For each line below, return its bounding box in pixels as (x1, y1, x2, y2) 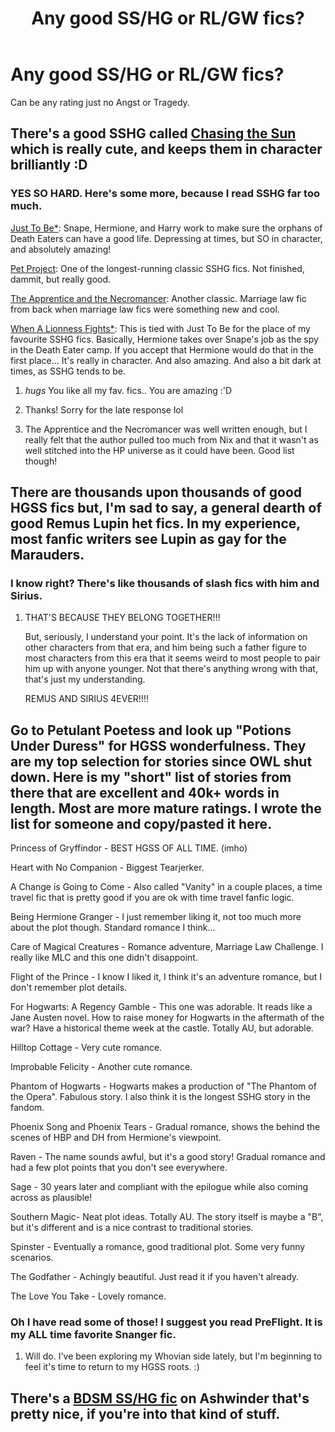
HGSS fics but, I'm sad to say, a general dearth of (10, 500, 322, 517)
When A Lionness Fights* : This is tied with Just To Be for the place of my (10, 322, 311, 334)
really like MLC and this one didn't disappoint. (10, 952, 198, 964)
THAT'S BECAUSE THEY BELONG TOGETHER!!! (24, 612, 221, 624)
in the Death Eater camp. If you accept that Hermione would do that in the (10, 343, 314, 356)
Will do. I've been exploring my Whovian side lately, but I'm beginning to (24, 1350, 323, 1362)
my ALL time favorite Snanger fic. (10, 1328, 177, 1342)
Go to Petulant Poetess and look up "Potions (10, 722, 292, 739)
